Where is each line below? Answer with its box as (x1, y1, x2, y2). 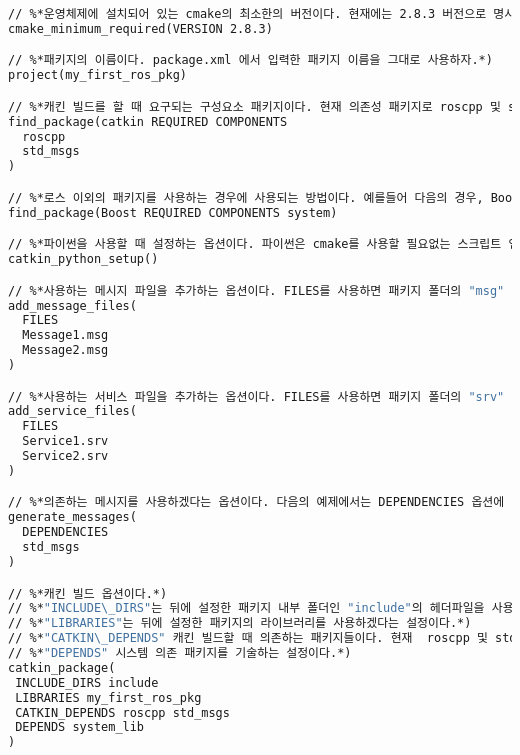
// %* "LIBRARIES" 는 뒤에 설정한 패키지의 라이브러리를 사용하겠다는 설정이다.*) (8, 616, 472, 631)
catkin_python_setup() (8, 252, 159, 267)
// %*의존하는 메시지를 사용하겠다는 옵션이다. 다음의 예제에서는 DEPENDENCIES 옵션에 (8, 495, 505, 510)
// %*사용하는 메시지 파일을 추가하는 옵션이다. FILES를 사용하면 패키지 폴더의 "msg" (8, 283, 505, 298)
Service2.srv (22, 449, 109, 464)
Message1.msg (22, 328, 109, 343)
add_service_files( (8, 404, 137, 419)
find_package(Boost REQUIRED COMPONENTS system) (8, 205, 338, 220)
